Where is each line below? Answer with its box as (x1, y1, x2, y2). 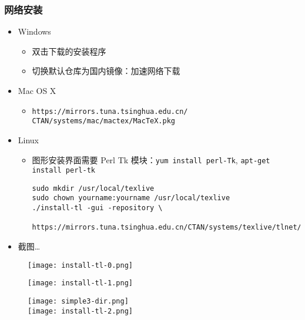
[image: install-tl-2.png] (28, 306, 133, 315)
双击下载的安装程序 (32, 45, 106, 57)
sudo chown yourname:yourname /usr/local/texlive (32, 194, 230, 203)
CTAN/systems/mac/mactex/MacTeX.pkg (32, 117, 175, 126)
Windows (18, 25, 51, 38)
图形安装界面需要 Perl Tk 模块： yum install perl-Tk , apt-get (32, 153, 270, 166)
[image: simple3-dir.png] (28, 297, 129, 305)
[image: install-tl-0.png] (28, 261, 133, 270)
